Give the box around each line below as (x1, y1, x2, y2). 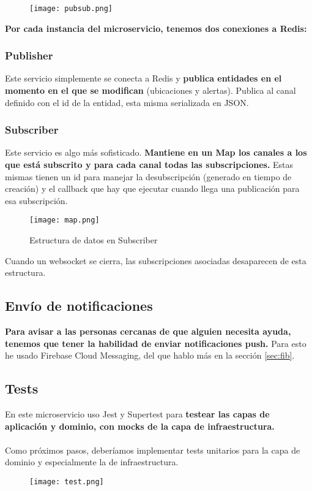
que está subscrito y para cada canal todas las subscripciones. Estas (5, 158, 294, 171)
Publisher (5, 48, 53, 63)
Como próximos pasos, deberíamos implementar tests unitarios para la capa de (5, 443, 300, 456)
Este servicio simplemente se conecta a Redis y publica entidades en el (5, 72, 282, 85)
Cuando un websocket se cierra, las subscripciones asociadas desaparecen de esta (5, 254, 306, 267)
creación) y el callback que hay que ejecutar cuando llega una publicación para (5, 182, 300, 195)
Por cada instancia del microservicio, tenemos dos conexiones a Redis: (5, 21, 307, 34)
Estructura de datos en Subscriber (29, 234, 158, 246)
